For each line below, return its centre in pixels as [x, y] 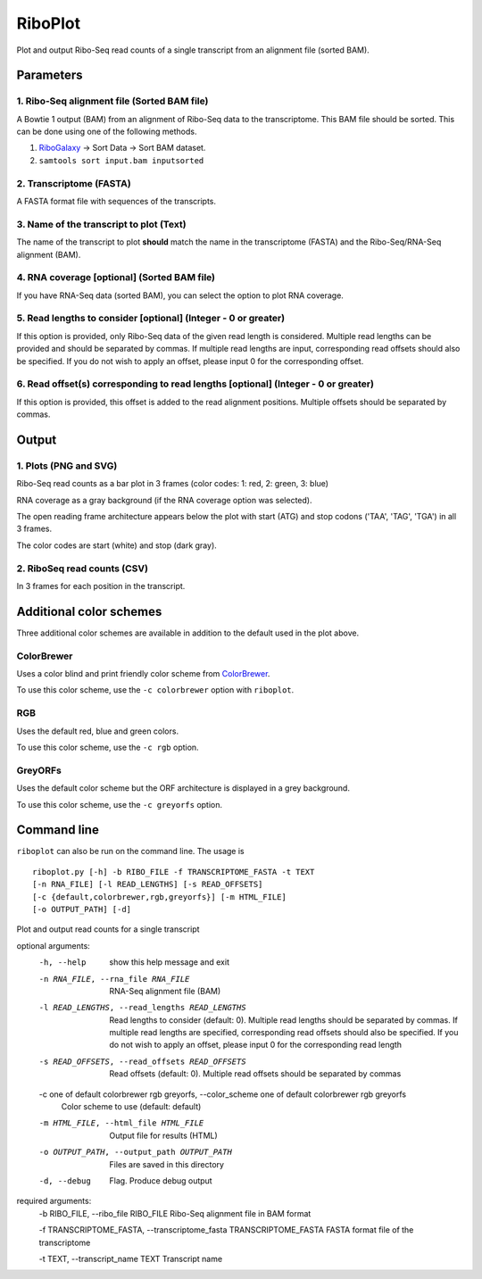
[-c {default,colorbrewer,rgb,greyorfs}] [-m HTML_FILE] [160, 897]
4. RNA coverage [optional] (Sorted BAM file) [116, 278]
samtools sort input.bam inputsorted [121, 160]
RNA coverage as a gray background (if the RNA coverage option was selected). [164, 500]
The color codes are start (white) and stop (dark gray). [117, 545]
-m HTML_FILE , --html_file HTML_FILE [121, 1123]
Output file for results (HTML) [163, 1135]
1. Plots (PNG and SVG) [67, 466]
